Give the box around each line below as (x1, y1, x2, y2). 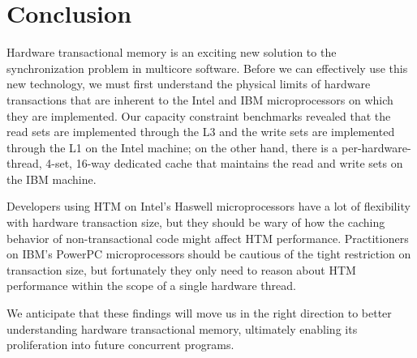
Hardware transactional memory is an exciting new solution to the (6, 44, 337, 61)
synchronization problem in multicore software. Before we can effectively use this (6, 59, 408, 76)
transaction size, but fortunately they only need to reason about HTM (6, 261, 356, 278)
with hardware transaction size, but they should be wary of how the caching (6, 214, 385, 231)
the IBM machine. (6, 170, 97, 187)
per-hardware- (342, 139, 411, 156)
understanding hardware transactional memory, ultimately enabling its (6, 320, 358, 337)
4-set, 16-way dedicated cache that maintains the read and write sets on (45, 155, 403, 172)
